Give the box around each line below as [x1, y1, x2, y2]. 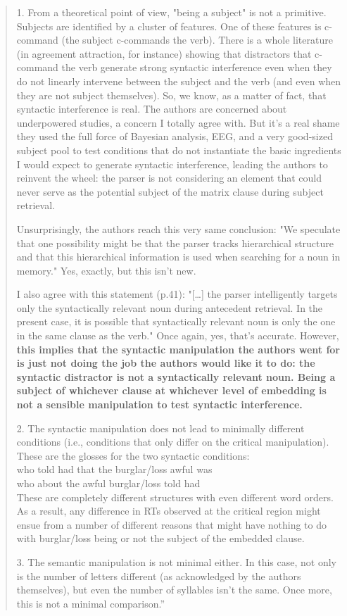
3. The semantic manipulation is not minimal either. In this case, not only [16, 554, 336, 569]
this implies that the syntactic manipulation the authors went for [16, 341, 340, 356]
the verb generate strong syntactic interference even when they [61, 60, 332, 75]
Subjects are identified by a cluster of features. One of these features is [16, 18, 322, 33]
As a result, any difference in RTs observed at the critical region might [16, 503, 321, 518]
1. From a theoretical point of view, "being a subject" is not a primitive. [16, 5, 327, 19]
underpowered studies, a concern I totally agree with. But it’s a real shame [16, 115, 340, 130]
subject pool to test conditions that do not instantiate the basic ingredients [16, 142, 341, 157]
